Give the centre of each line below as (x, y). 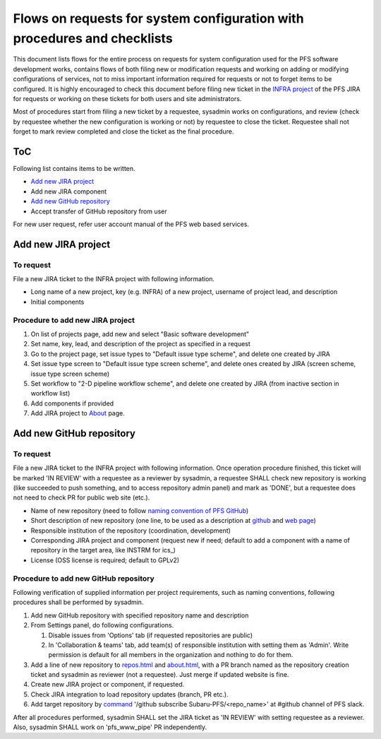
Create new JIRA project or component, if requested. (108, 685)
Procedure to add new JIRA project (74, 320)
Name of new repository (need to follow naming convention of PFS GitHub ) (140, 510)
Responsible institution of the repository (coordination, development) (131, 531)
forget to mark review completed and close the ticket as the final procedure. (123, 131)
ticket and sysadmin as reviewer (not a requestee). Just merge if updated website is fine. (160, 675)
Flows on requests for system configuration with (158, 18)
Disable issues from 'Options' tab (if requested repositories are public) (151, 635)
